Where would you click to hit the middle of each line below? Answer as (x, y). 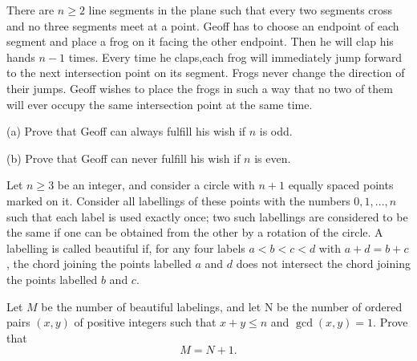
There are (30, 10)
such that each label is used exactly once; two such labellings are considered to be (207, 216)
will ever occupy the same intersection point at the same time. (160, 104)
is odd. (276, 131)
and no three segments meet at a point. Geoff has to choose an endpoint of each (203, 25)
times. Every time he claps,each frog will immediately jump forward (235, 57)
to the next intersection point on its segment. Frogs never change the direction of (206, 73)
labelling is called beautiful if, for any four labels (126, 247)
